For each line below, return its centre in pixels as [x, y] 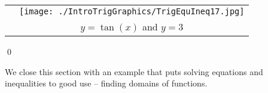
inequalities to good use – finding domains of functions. [106, 83]
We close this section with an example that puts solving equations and [134, 71]
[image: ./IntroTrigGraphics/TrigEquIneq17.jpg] [132, 11]
